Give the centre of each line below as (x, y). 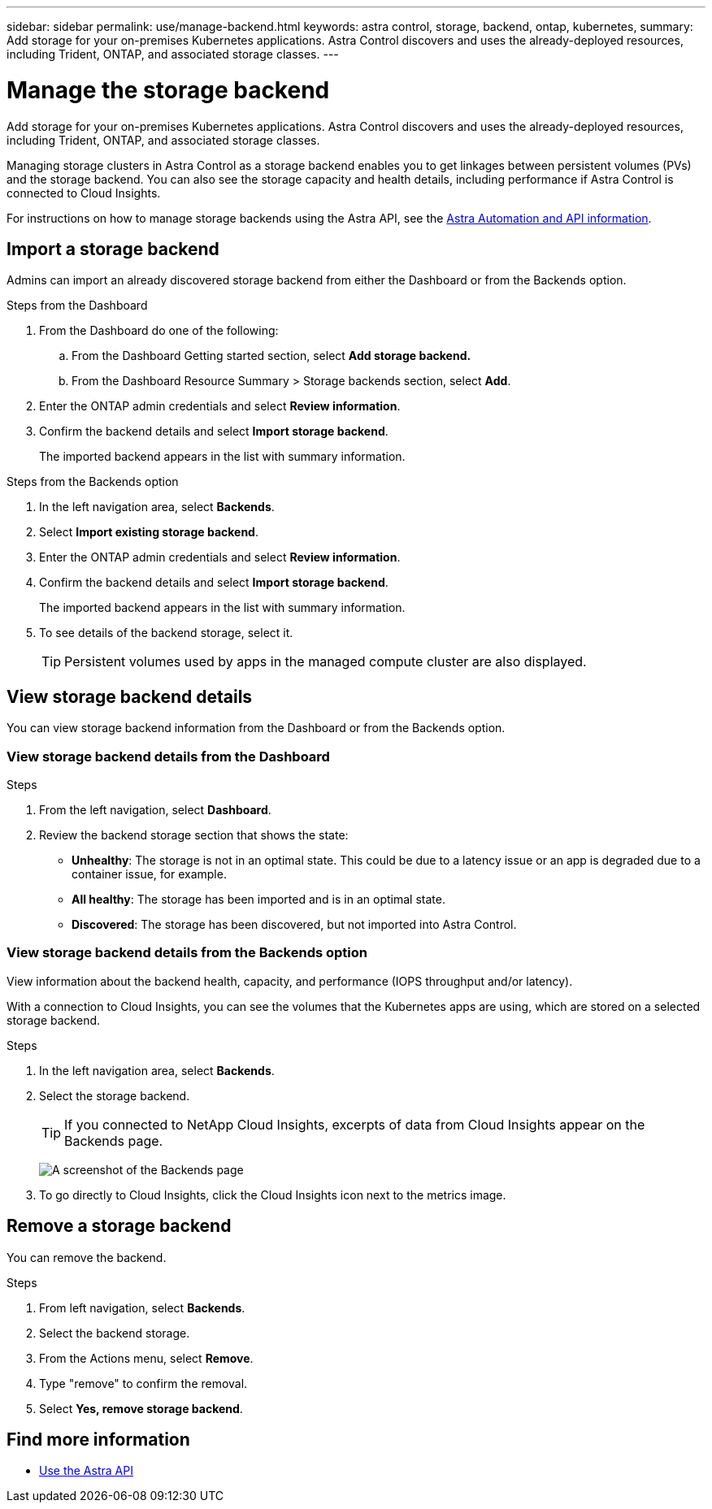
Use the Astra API (86, 1471)
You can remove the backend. (87, 1257)
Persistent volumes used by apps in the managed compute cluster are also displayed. (326, 662)
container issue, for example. (149, 874)
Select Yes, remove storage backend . (141, 1408)
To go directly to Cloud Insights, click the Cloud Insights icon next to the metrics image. (273, 1195)
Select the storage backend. (115, 1095)
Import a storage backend (113, 249)
